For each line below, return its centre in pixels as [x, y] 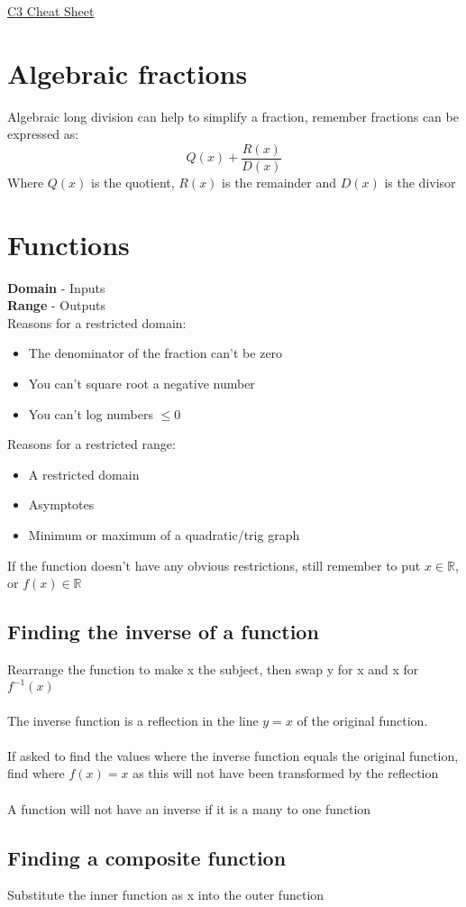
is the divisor [420, 182]
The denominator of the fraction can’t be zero [155, 353]
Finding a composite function [147, 857]
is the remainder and [279, 182]
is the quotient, [132, 182]
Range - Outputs [56, 305]
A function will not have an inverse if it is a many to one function [189, 808]
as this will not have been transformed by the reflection [286, 773]
